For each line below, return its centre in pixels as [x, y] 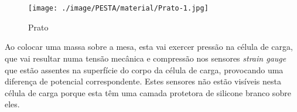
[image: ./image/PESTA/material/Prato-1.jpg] [118, 9]
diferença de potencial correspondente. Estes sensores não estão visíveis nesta [143, 81]
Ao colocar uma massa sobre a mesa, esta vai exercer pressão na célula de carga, [149, 47]
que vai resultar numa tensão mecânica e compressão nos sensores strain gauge [146, 58]
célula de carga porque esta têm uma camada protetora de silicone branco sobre [148, 92]
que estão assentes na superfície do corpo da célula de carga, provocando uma [144, 69]
